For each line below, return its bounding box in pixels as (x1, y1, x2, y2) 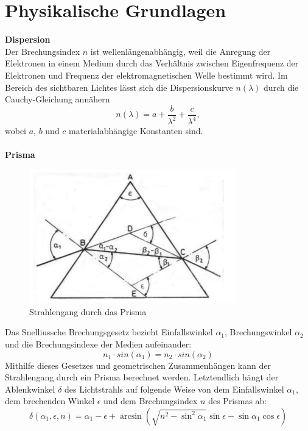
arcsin (119, 411, 142, 421)
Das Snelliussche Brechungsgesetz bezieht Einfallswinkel (5, 326, 213, 338)
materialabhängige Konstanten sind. (69, 124, 203, 137)
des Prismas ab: (208, 394, 267, 407)
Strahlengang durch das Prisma (29, 305, 147, 318)
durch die (264, 80, 299, 93)
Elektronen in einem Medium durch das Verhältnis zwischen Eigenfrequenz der (5, 57, 299, 69)
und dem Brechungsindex (103, 394, 198, 407)
